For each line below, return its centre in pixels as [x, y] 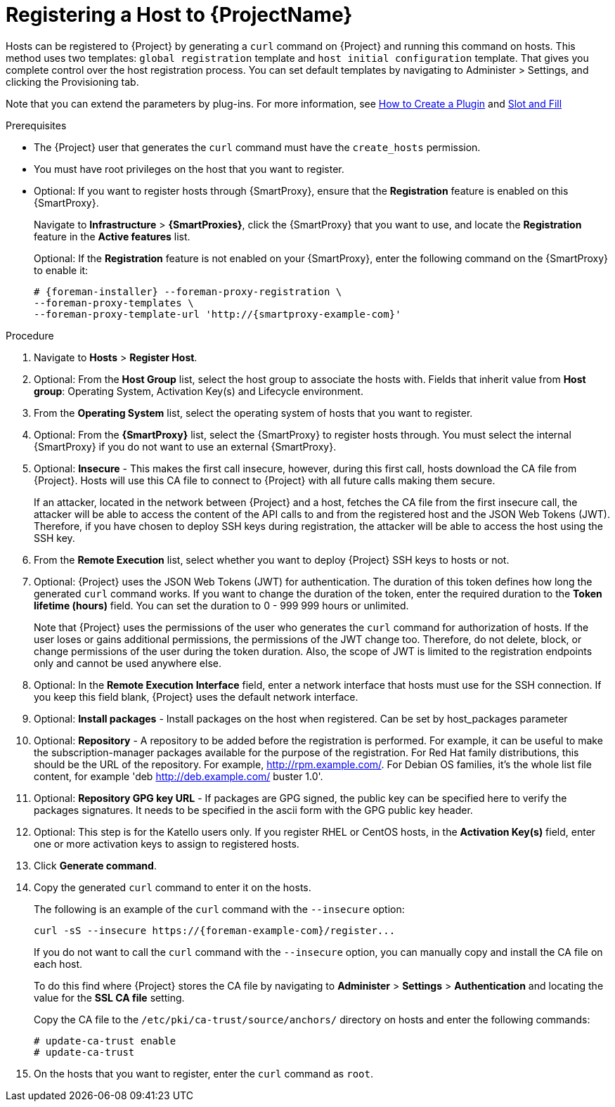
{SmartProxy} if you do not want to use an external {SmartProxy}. [185, 446]
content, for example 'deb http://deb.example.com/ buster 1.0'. [179, 776]
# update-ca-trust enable [105, 1041]
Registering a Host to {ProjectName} [179, 15]
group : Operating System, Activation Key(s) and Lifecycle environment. [199, 391]
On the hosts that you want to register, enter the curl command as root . [203, 1073]
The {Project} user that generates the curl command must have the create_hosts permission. [257, 147]
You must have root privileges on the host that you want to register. [189, 169]
